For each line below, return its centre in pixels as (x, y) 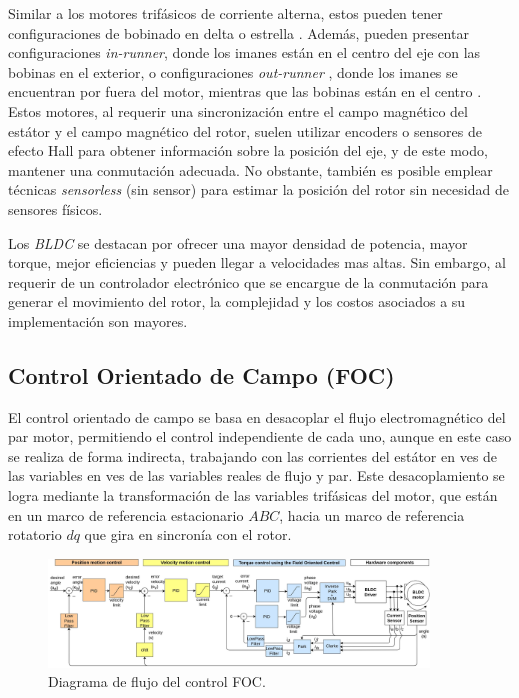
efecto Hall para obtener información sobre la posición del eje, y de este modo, (248, 150)
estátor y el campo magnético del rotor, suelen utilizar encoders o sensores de (245, 130)
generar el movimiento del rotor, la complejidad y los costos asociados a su (237, 301)
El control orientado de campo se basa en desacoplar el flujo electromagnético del (257, 416)
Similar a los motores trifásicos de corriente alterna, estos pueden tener (225, 13)
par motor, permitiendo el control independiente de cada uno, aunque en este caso (260, 436)
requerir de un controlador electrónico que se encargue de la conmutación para (248, 281)
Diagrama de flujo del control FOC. (157, 681)
